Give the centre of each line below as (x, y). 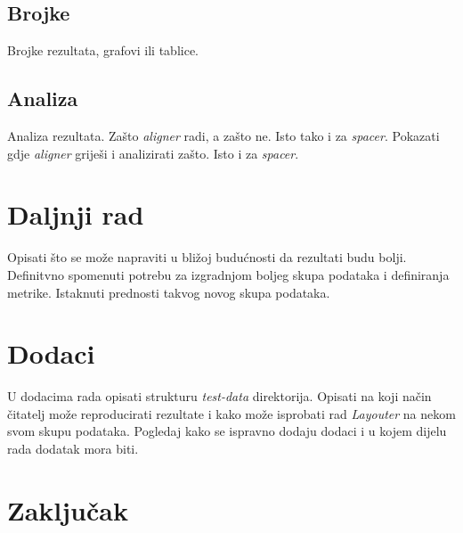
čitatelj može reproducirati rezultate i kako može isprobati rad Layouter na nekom (231, 413)
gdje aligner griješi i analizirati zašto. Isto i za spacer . (153, 153)
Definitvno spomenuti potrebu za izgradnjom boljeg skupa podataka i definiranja (228, 274)
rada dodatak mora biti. (73, 448)
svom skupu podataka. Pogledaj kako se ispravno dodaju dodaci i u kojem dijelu (227, 431)
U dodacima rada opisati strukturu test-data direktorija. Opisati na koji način (219, 396)
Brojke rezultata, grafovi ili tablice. (103, 50)
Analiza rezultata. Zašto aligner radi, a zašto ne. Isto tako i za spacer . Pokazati (223, 135)
